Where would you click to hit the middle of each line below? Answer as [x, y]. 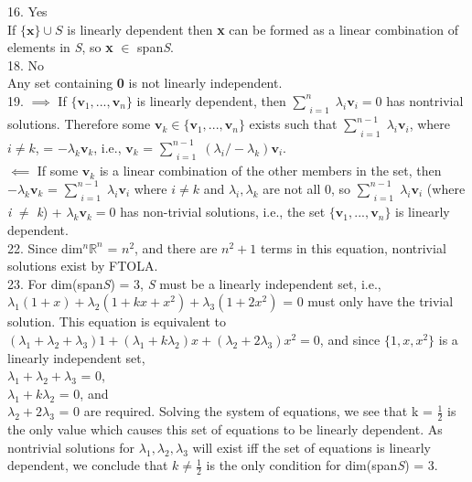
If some [58, 171]
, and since [350, 339]
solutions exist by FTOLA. [83, 266]
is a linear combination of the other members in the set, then [270, 171]
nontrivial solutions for [71, 447]
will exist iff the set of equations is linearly [311, 447]
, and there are [176, 247]
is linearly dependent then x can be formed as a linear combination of [263, 29]
